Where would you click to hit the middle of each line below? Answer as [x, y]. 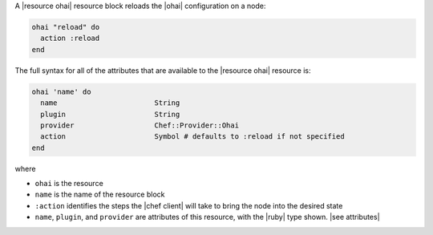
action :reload [70, 38]
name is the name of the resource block [100, 194]
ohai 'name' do [61, 91]
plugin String [110, 114]
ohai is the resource [69, 184]
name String [110, 103]
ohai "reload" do [66, 27]
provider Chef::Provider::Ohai [140, 125]
